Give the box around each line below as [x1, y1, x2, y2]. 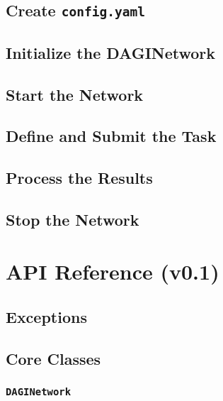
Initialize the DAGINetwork [6, 41, 216, 63]
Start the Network [6, 83, 144, 105]
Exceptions [6, 306, 87, 328]
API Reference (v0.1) [6, 257, 219, 286]
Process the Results [6, 167, 153, 189]
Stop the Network [6, 208, 139, 230]
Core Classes [6, 347, 101, 369]
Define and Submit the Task [6, 125, 217, 147]
